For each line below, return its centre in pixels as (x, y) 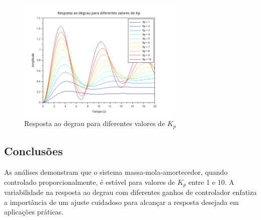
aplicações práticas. (34, 212)
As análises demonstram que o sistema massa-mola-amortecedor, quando (116, 172)
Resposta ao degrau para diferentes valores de (95, 123)
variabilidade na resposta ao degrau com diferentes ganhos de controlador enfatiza (130, 192)
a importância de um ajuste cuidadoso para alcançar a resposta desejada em (121, 202)
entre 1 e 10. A (211, 182)
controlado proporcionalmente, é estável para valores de (90, 182)
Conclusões (33, 151)
